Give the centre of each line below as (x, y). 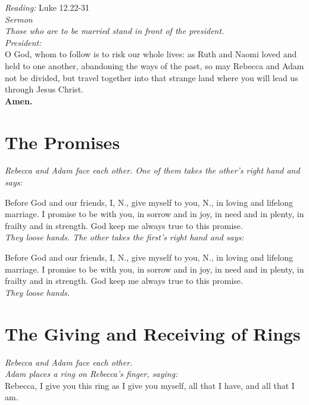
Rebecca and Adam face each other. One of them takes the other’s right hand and (152, 170)
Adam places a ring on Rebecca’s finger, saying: (91, 374)
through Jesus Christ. (44, 89)
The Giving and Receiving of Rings (153, 333)
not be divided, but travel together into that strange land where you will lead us (152, 77)
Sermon (19, 19)
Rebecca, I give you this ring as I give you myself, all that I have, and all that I (150, 385)
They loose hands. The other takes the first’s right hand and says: (124, 237)
